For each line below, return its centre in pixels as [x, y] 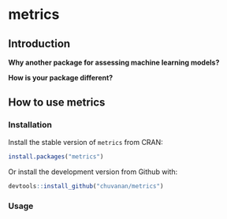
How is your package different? [61, 78]
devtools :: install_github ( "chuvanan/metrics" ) [86, 186]
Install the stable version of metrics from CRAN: [86, 142]
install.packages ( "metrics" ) [56, 156]
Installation [30, 125]
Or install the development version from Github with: [93, 172]
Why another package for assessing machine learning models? [114, 62]
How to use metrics [57, 103]
